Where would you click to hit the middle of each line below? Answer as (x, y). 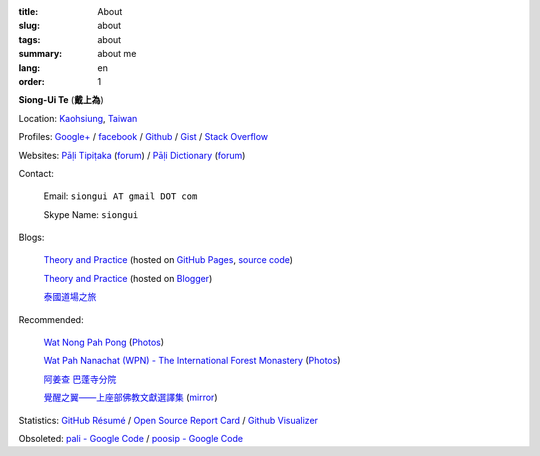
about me (117, 54)
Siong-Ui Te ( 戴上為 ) (61, 100)
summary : (40, 54)
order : (31, 81)
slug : (29, 26)
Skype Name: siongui (91, 214)
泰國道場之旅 (70, 297)
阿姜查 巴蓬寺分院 (80, 379)
